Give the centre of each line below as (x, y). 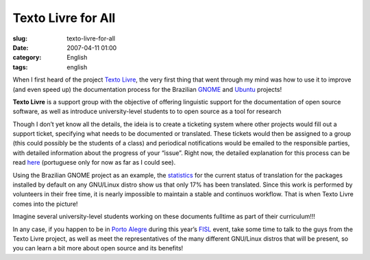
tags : (20, 67)
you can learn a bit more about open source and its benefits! (98, 248)
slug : (20, 38)
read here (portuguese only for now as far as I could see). (94, 163)
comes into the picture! (45, 204)
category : (27, 58)
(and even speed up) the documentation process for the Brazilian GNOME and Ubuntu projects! (147, 89)
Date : (21, 47)
